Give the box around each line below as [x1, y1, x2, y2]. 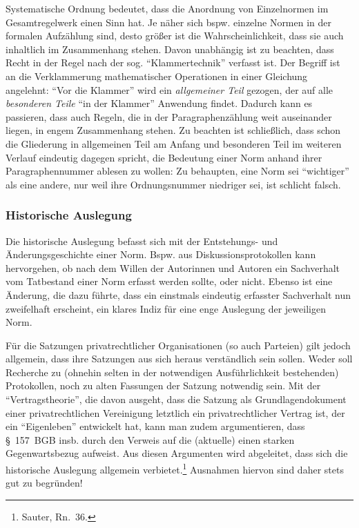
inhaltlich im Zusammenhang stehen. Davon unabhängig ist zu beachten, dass [6, 41, 334, 56]
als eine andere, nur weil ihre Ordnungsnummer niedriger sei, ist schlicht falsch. [6, 177, 341, 191]
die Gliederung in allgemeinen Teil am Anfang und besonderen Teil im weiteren [6, 136, 342, 150]
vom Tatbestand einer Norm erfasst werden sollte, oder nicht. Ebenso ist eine [6, 274, 333, 289]
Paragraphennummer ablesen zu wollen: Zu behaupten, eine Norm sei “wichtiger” [6, 164, 349, 178]
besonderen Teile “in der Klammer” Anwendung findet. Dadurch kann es [6, 96, 313, 110]
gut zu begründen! [6, 476, 83, 490]
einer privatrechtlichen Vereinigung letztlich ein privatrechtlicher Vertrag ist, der [6, 405, 345, 420]
